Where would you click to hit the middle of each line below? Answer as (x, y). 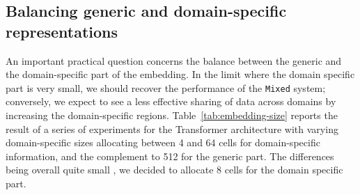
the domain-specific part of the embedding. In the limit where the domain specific (180, 74)
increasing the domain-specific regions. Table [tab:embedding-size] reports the (172, 115)
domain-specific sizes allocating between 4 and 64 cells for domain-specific (163, 142)
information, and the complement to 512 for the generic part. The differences (170, 156)
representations (62, 31)
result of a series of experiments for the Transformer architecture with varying (172, 128)
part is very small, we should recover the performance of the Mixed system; (166, 87)
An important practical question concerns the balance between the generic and (174, 60)
